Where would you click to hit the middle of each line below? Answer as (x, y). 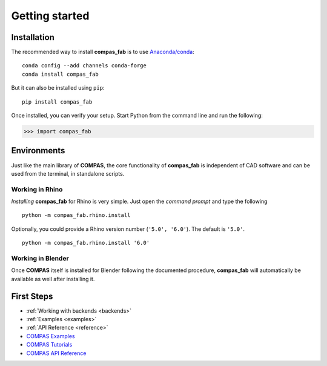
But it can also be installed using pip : (58, 88)
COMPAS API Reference (56, 353)
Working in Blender (40, 258)
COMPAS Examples (51, 336)
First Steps (32, 296)
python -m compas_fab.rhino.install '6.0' (86, 243)
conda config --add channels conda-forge (84, 66)
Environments (38, 151)
